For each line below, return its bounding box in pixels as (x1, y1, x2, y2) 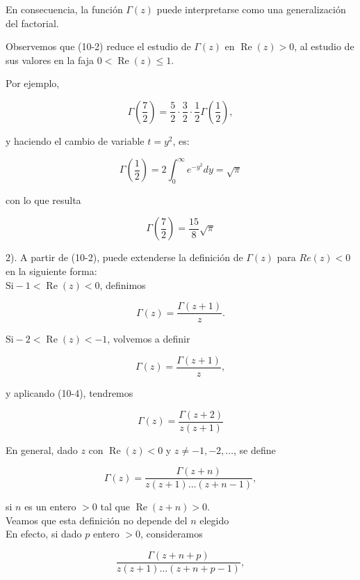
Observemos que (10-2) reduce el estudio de (6, 39, 191, 54)
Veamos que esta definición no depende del (6, 512, 188, 527)
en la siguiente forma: (6, 264, 97, 279)
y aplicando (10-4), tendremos (6, 385, 133, 400)
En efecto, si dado (6, 526, 82, 541)
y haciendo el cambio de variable (6, 133, 145, 148)
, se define (234, 442, 276, 457)
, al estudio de (294, 39, 354, 54)
